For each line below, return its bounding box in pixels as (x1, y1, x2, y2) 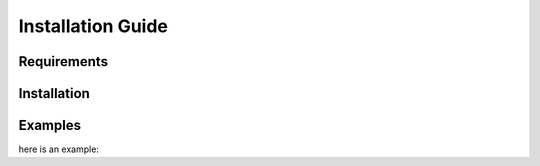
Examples (18, 117, 82, 134)
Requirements (18, 53, 109, 70)
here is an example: (18, 143, 100, 155)
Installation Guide (18, 15, 169, 37)
